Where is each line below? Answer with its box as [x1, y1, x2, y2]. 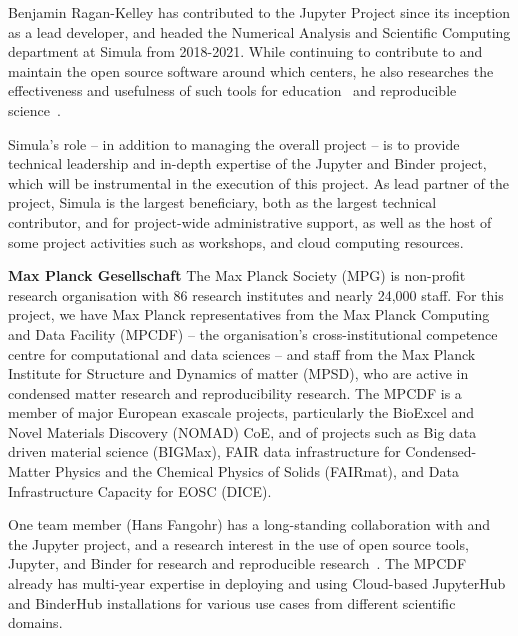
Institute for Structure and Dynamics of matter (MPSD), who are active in [8, 363, 469, 384]
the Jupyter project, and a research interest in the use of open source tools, [8, 533, 469, 554]
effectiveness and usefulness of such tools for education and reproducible [8, 80, 457, 101]
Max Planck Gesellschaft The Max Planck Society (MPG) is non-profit [8, 265, 466, 286]
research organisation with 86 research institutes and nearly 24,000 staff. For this [8, 284, 504, 305]
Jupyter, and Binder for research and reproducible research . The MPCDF [8, 553, 467, 574]
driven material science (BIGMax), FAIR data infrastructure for [8, 441, 401, 462]
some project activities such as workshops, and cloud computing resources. [8, 231, 464, 252]
